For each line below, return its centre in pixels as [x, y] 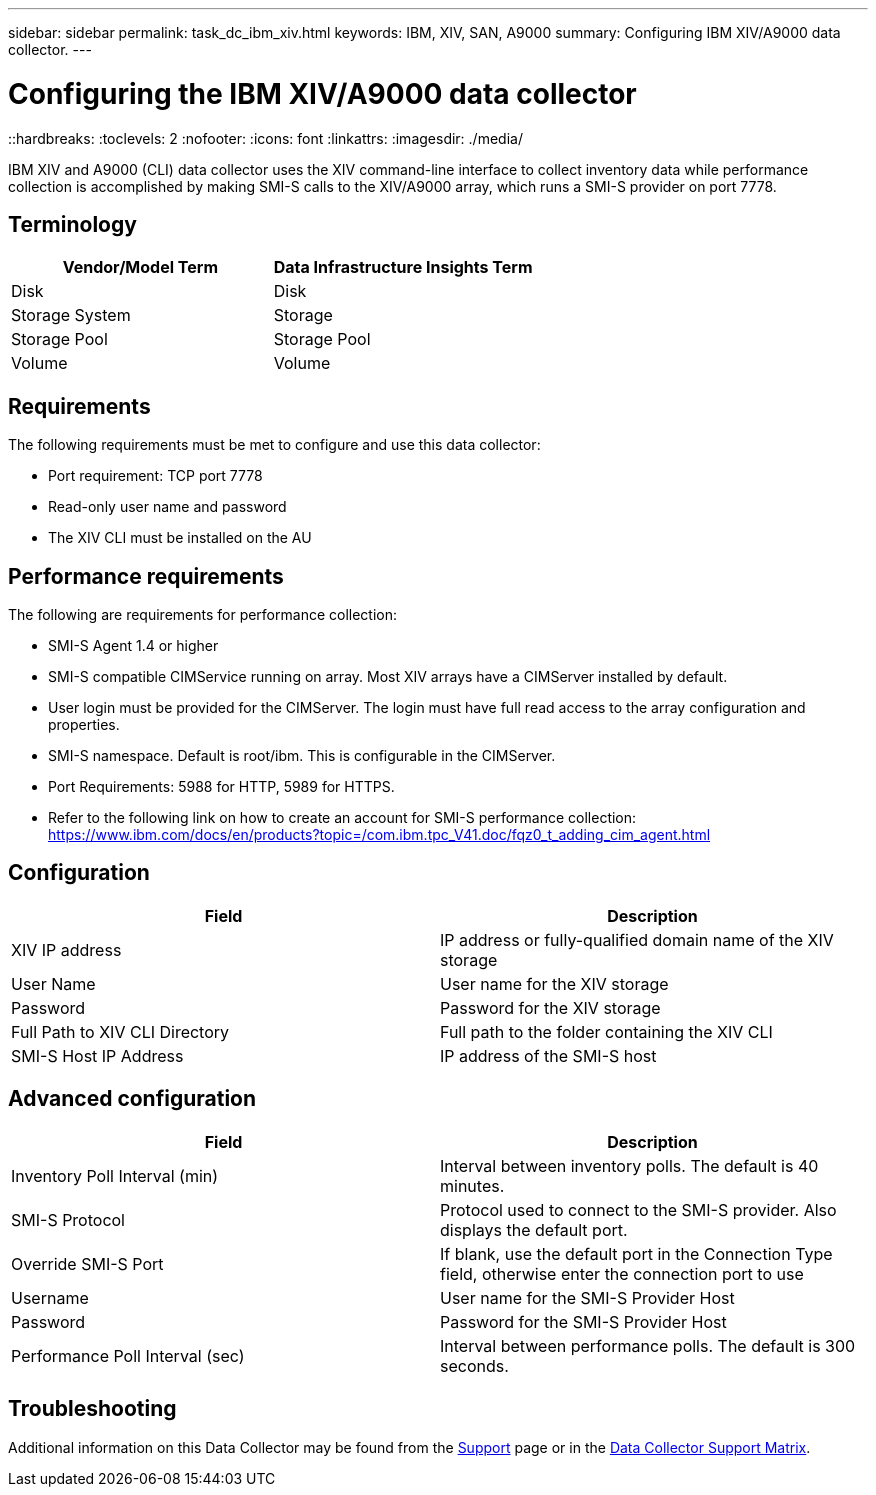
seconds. [474, 1365]
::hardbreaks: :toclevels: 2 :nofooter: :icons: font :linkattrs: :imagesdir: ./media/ [265, 138]
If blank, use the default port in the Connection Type [636, 1253]
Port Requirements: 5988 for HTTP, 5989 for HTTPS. [221, 787]
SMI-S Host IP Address [97, 1055]
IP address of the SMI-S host [548, 1055]
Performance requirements [146, 576]
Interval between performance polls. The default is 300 [648, 1345]
